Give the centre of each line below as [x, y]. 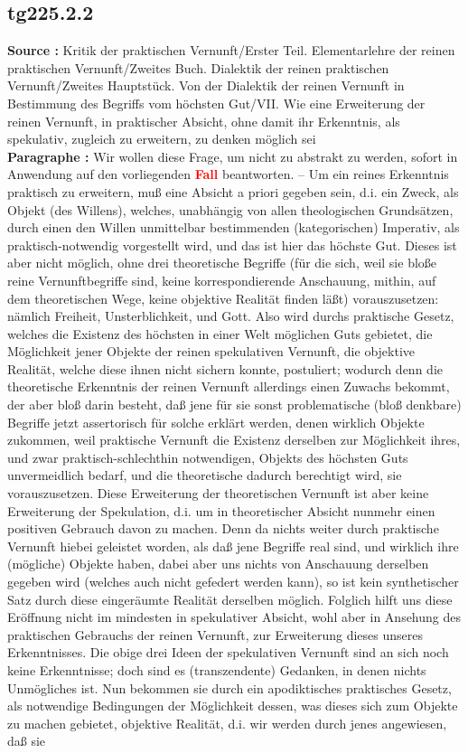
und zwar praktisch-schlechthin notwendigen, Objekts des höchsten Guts [208, 457]
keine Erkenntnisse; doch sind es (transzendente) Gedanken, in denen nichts [217, 669]
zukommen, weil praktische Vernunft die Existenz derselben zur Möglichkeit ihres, [234, 440]
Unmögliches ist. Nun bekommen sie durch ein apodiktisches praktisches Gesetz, [229, 687]
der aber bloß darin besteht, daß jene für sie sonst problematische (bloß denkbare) [234, 405]
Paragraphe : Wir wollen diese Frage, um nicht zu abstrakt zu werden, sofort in [233, 156]
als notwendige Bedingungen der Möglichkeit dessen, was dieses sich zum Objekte [233, 706]
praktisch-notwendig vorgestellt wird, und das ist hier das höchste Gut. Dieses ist [232, 245]
